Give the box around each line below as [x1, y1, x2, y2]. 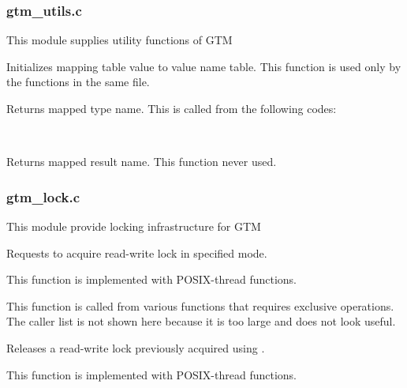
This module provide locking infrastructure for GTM [6, 218, 261, 234]
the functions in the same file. [6, 73, 150, 90]
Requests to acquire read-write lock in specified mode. [6, 244, 267, 261]
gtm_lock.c [6, 186, 80, 206]
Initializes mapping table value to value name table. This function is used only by [6, 58, 401, 74]
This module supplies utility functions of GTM [6, 32, 233, 48]
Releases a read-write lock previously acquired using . [6, 339, 265, 356]
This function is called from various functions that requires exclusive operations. [6, 297, 394, 314]
